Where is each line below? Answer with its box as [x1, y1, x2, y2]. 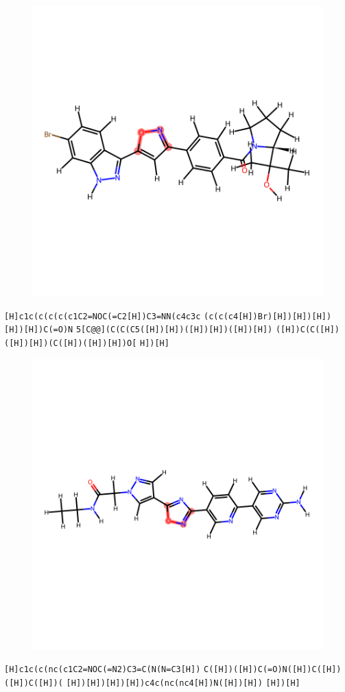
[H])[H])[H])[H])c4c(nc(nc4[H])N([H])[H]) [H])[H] [66, 678, 300, 688]
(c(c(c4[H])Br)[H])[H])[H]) [204, 311, 332, 321]
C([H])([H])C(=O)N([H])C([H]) [204, 665, 342, 675]
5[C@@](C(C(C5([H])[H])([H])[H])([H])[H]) [75, 325, 273, 335]
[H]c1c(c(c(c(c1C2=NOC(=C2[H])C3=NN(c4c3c [4, 311, 201, 321]
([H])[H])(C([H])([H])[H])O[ [4, 338, 137, 348]
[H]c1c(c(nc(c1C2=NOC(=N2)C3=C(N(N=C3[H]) [4, 665, 201, 675]
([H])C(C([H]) [275, 325, 340, 335]
